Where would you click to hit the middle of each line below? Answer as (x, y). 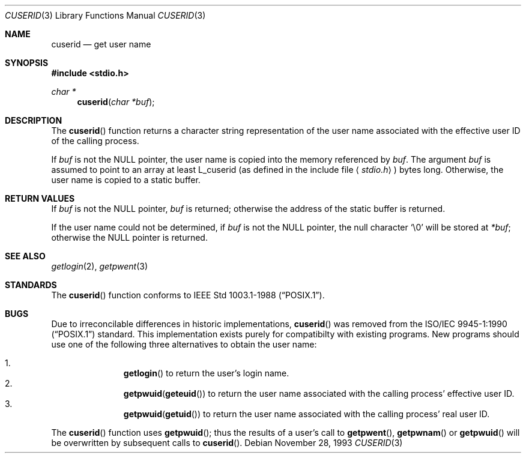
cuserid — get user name (101, 44)
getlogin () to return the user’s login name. (206, 373)
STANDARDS (31, 285)
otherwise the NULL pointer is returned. (129, 237)
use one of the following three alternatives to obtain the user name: (184, 344)
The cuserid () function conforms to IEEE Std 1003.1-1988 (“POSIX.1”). (188, 295)
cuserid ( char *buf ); (116, 102)
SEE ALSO (25, 256)
